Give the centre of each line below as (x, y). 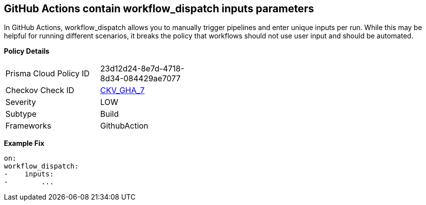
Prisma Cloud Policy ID (48, 74)
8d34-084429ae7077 (140, 79)
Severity (21, 102)
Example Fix (24, 143)
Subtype (21, 114)
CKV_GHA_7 (122, 90)
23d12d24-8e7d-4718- (142, 69)
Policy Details (27, 51)
